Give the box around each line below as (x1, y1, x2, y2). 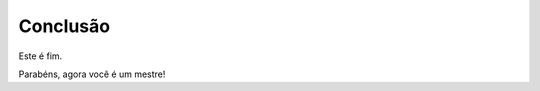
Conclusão (18, 15, 110, 37)
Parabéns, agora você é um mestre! (18, 68, 166, 80)
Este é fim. (18, 50, 63, 62)
